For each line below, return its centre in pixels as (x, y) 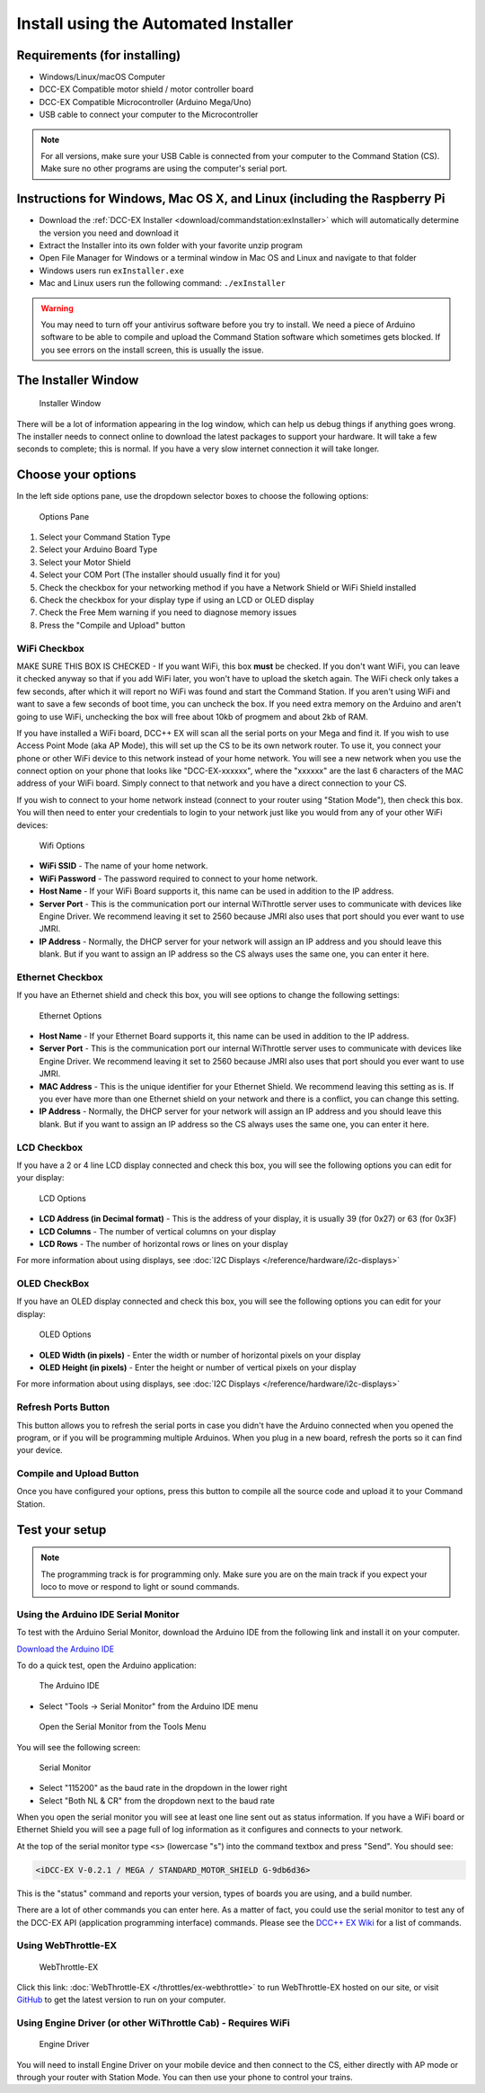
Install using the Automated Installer (155, 23)
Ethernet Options (71, 1015)
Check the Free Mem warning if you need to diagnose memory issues (168, 612)
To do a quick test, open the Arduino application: (106, 1665)
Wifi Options (62, 846)
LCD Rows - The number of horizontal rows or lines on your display (163, 1243)
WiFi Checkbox (50, 648)
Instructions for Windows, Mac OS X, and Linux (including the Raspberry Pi (231, 199)
